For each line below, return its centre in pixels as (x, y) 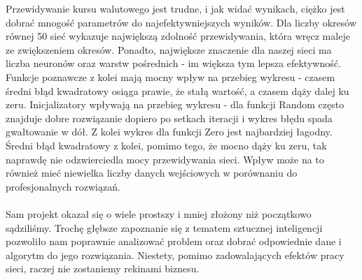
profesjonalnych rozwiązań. (63, 186)
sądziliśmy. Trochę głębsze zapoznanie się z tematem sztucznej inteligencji (164, 227)
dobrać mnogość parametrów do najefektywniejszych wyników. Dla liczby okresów (181, 22)
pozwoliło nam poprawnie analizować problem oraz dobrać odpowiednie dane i (174, 241)
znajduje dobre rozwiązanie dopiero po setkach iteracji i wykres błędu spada (169, 118)
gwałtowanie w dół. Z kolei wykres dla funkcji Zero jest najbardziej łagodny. (169, 132)
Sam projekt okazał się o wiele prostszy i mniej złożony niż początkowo (159, 213)
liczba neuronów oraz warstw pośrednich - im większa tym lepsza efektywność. (173, 63)
